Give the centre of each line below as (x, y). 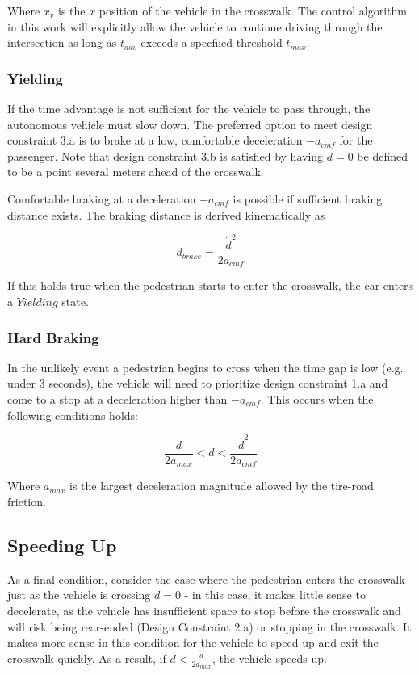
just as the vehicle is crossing (79, 595)
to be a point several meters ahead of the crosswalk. (136, 172)
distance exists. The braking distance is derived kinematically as (166, 214)
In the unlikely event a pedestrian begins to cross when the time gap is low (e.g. (205, 367)
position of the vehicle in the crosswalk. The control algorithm (253, 10)
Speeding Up (62, 545)
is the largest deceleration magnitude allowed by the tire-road (222, 486)
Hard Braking (53, 337)
